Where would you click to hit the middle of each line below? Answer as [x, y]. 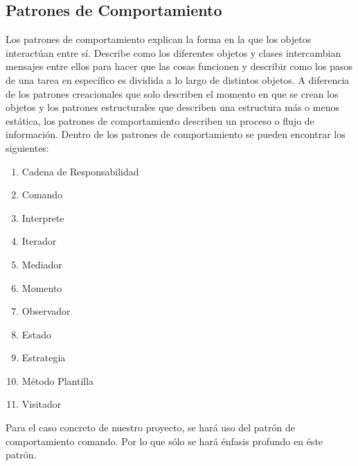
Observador [46, 311]
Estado [37, 334]
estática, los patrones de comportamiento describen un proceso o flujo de [160, 120]
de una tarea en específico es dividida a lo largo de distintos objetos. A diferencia [178, 79]
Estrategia [44, 357]
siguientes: [27, 147]
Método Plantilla [58, 380]
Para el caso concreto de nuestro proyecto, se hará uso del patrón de [150, 428]
